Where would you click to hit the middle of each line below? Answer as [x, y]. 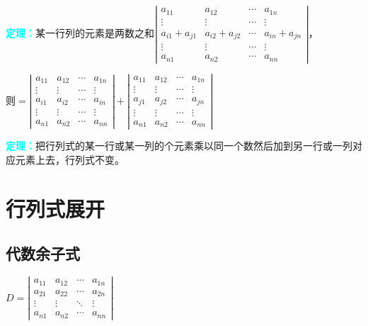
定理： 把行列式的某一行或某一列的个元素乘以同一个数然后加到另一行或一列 [179, 146]
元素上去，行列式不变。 [70, 159]
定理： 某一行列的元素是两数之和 [80, 33]
